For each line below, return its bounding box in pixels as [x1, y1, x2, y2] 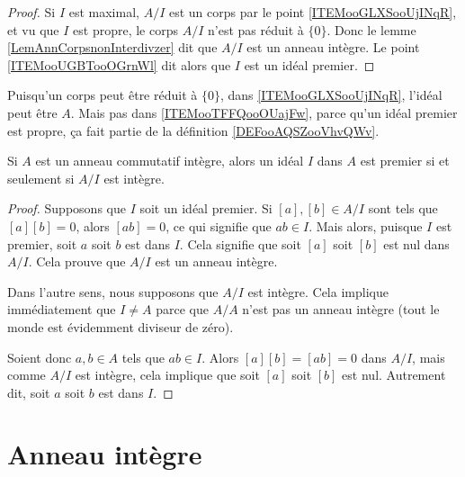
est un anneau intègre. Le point [246, 38, 420, 57]
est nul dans [383, 234, 450, 253]
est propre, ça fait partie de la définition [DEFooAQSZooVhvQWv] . [7, 121, 380, 139]
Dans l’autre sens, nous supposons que [7, 282, 219, 301]
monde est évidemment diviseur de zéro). [7, 317, 234, 336]
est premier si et [360, 151, 450, 170]
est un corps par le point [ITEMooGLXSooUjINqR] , [168, 3, 457, 21]
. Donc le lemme [326, 20, 416, 39]
